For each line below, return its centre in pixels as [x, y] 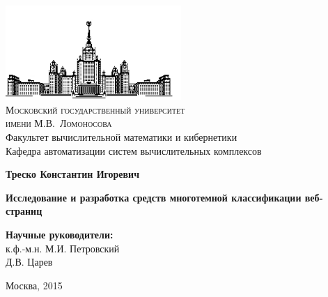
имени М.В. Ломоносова [59, 123]
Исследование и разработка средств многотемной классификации [154, 197]
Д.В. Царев [29, 262]
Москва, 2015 [34, 285]
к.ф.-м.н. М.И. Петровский [63, 248]
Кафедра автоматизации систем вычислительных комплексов [134, 150]
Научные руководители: [60, 235]
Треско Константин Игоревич [73, 174]
